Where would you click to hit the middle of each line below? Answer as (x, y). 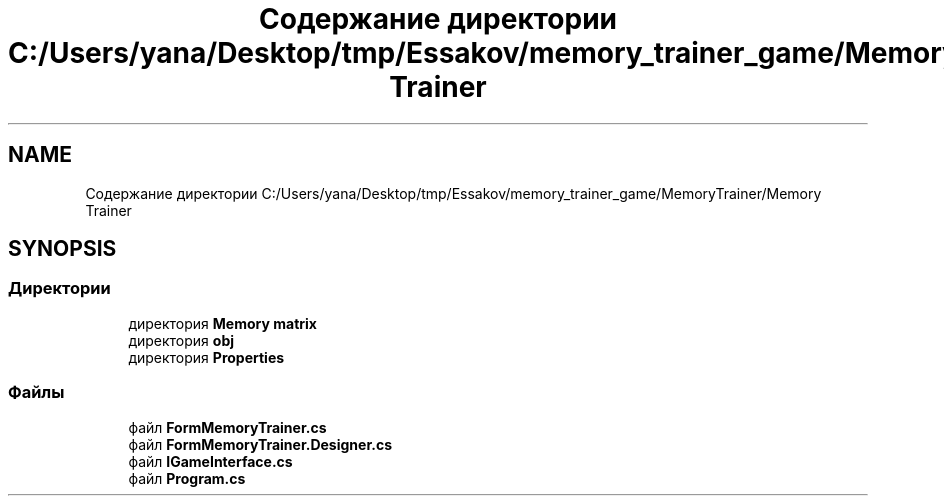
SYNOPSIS (62, 249)
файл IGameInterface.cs (210, 461)
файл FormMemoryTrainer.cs (227, 427)
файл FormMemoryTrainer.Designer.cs (260, 444)
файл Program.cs (187, 478)
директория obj (181, 340)
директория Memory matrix (222, 323)
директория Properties (206, 357)
